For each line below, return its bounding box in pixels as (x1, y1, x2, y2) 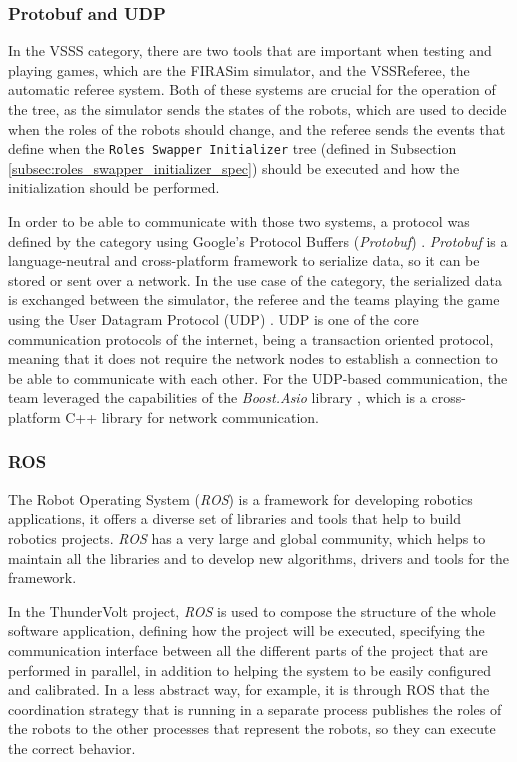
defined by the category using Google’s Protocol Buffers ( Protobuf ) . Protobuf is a (8, 230, 508, 251)
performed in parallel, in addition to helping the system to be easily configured (8, 659, 492, 680)
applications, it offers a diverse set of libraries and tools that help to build (8, 508, 461, 529)
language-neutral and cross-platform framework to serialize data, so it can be (8, 250, 480, 271)
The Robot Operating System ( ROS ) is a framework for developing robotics (8, 488, 473, 509)
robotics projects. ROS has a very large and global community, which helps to (8, 527, 486, 548)
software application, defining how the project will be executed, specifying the (8, 620, 485, 641)
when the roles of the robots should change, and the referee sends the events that (8, 118, 506, 139)
